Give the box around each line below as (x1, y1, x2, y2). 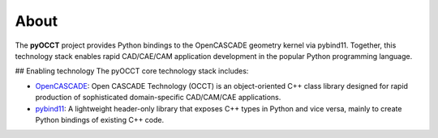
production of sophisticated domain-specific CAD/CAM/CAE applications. (35, 93, 281, 102)
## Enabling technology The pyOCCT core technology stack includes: (15, 66, 249, 76)
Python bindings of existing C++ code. (35, 115, 165, 124)
